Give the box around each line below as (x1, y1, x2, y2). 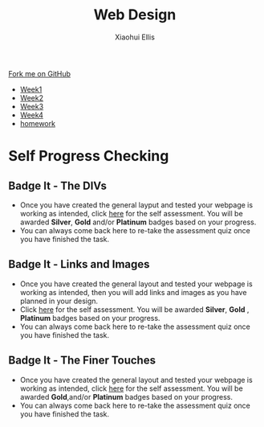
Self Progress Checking (8, 147, 169, 166)
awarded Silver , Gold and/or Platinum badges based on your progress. (19, 217, 257, 227)
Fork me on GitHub (8, 68, 71, 78)
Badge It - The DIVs (8, 179, 107, 192)
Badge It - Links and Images (8, 257, 150, 271)
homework (19, 118, 56, 128)
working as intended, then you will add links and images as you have (19, 287, 247, 297)
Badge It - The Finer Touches (8, 354, 156, 367)
